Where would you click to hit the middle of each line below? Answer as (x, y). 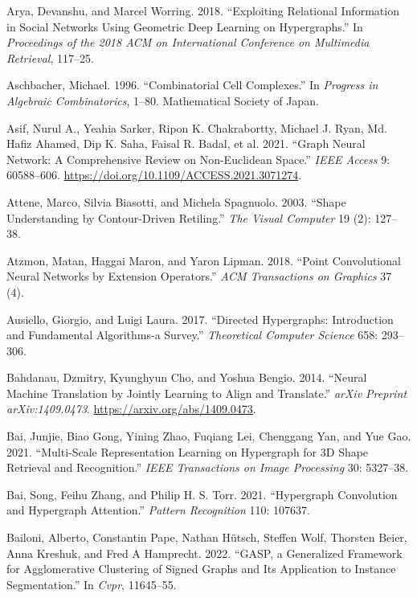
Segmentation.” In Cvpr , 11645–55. (92, 584)
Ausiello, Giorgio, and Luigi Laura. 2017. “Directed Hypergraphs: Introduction (200, 319)
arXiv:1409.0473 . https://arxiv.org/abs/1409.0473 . (131, 409)
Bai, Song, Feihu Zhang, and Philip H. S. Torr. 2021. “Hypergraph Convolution (202, 494)
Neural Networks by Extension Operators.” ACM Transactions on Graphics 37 (199, 276)
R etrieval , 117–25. (50, 57)
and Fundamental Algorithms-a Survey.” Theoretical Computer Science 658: (192, 335)
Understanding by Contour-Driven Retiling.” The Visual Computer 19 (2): (189, 217)
